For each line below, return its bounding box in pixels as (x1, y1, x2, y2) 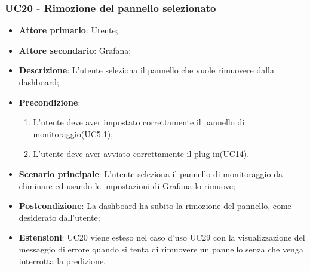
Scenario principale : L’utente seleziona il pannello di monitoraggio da (19, 167, 283, 180)
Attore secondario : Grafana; (19, 44, 131, 56)
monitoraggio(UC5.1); (33, 127, 113, 140)
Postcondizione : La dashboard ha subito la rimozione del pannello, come (19, 199, 291, 212)
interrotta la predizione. (19, 254, 106, 267)
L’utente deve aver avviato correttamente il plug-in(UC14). (33, 147, 250, 160)
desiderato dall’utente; (19, 211, 100, 223)
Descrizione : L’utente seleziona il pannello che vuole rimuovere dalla (19, 64, 274, 76)
